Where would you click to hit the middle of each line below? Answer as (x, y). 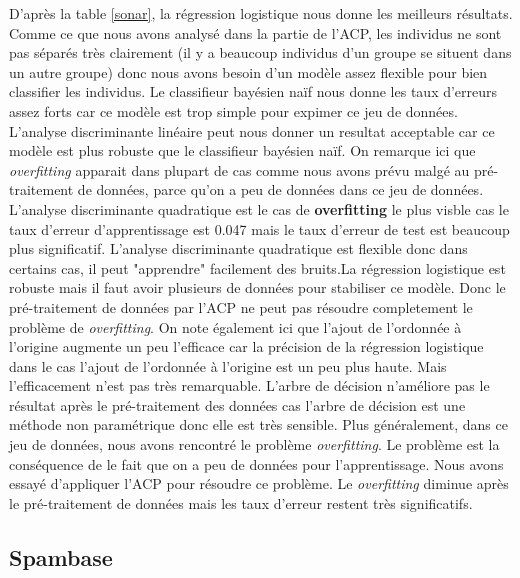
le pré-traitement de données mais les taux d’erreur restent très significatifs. (241, 502)
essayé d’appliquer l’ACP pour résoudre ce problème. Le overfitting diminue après (259, 483)
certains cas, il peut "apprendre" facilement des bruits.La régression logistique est (257, 267)
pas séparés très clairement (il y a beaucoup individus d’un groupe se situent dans (260, 52)
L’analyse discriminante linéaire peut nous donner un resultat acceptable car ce (252, 130)
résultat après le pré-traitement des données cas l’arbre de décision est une (237, 404)
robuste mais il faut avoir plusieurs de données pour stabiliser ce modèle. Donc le (257, 287)
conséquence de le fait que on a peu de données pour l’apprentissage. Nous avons (256, 463)
